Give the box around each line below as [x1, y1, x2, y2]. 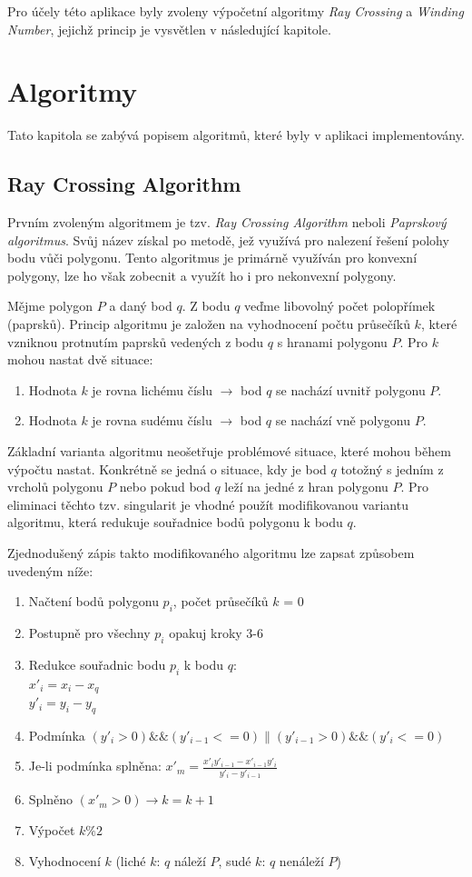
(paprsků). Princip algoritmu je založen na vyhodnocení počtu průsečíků [7, 314, 410, 334]
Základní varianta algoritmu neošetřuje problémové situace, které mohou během [7, 442, 451, 461]
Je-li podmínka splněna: [28, 756, 162, 775]
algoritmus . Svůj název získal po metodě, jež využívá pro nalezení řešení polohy [7, 230, 449, 249]
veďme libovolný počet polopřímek [244, 296, 436, 315]
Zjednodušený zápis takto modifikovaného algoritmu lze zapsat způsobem [7, 543, 415, 563]
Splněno [28, 790, 74, 809]
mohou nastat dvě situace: [7, 350, 153, 369]
